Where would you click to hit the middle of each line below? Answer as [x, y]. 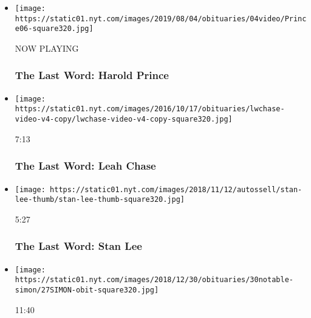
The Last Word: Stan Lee [78, 246]
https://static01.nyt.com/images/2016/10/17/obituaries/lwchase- [150, 109]
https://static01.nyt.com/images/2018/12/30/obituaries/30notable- [154, 280]
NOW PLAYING [47, 48]
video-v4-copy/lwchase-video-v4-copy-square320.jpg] [124, 119]
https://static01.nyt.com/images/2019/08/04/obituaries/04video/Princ [161, 19]
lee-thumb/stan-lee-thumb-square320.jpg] [100, 200]
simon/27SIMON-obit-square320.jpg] [87, 290]
